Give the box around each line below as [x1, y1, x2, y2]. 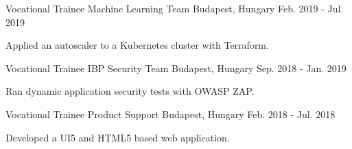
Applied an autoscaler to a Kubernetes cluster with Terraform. [5, 38, 269, 52]
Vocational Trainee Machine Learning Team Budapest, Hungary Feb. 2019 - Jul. [5, 1, 344, 15]
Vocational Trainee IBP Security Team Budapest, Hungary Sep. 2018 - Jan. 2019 [5, 60, 347, 75]
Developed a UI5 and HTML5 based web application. [5, 130, 230, 144]
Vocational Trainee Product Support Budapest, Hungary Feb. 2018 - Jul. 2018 [5, 106, 336, 121]
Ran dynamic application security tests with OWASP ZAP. [5, 84, 255, 98]
